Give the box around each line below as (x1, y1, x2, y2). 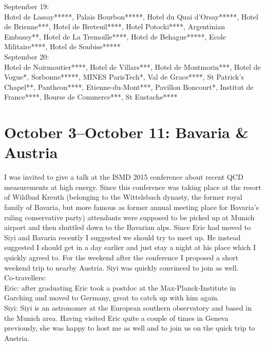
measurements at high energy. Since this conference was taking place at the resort (4, 181, 261, 192)
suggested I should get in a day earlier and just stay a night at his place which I (4, 242, 256, 253)
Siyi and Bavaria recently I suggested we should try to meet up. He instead (4, 232, 241, 242)
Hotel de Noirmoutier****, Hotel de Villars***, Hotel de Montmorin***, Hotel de (4, 61, 261, 72)
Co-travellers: (4, 272, 46, 283)
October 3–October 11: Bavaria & (4, 122, 249, 143)
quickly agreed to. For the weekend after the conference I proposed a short (4, 252, 238, 262)
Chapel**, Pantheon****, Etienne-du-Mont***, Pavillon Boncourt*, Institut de (4, 81, 254, 92)
